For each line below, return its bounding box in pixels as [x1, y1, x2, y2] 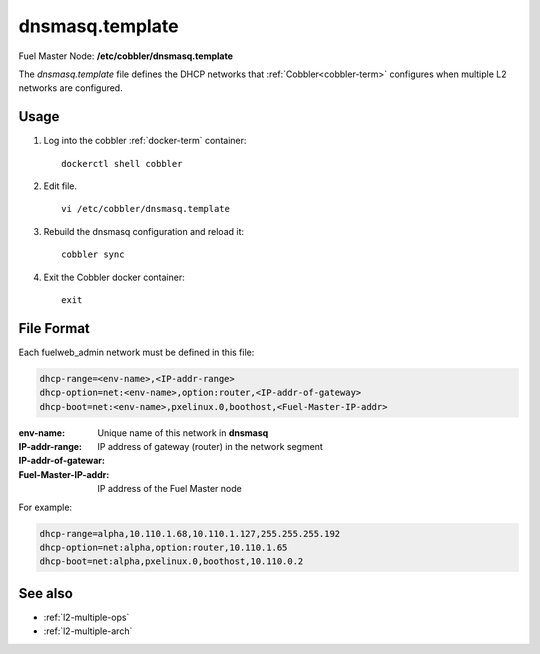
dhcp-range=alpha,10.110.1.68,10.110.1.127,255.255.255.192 [39, 528, 341, 539]
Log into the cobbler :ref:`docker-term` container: [43, 135, 247, 147]
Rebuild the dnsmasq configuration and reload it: [43, 225, 245, 237]
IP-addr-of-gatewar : [18, 455, 105, 467]
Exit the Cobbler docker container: [43, 271, 185, 283]
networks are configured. [18, 82, 124, 94]
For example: [18, 501, 73, 513]
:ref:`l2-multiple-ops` [43, 611, 130, 623]
